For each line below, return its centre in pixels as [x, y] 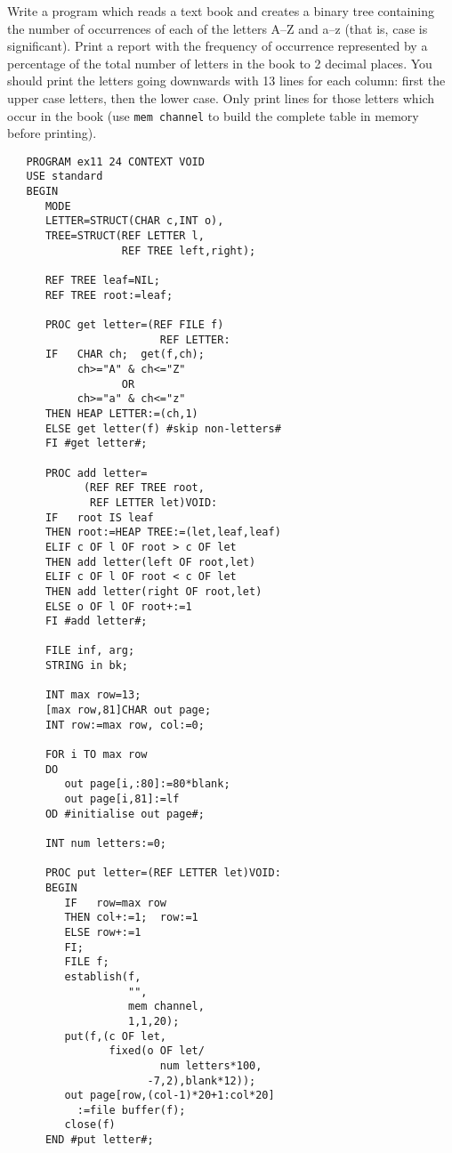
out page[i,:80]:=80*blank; [147, 784]
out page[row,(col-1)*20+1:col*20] [169, 1096]
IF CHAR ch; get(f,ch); [125, 355]
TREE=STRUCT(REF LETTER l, [125, 236]
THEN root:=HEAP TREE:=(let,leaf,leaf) [163, 532]
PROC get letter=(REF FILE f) [134, 325]
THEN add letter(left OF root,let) [150, 562]
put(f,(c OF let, [115, 1036]
